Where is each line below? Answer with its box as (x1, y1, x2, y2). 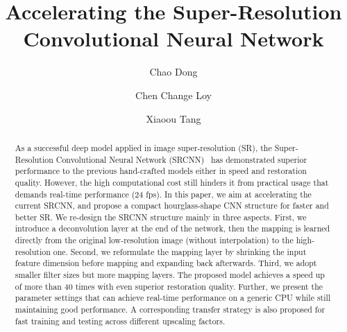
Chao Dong (149, 64, 198, 79)
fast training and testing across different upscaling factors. (15, 315, 226, 326)
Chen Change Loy (135, 87, 212, 102)
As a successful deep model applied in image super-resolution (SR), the (15, 141, 272, 153)
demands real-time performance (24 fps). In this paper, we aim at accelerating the (15, 188, 312, 200)
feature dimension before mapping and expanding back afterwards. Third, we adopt (15, 257, 317, 269)
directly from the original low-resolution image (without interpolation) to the (15, 234, 294, 246)
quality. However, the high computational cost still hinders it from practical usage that (15, 176, 329, 188)
